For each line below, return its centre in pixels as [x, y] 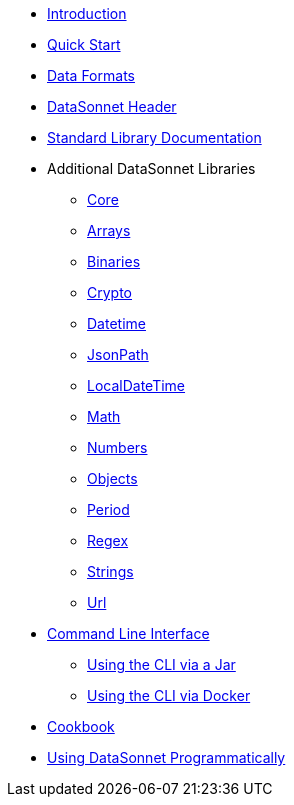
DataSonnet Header [112, 106]
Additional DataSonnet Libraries [151, 168]
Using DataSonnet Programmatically [166, 757]
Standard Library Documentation [154, 137]
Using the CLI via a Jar [161, 664]
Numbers [117, 447]
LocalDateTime [136, 385]
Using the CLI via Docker [169, 695]
